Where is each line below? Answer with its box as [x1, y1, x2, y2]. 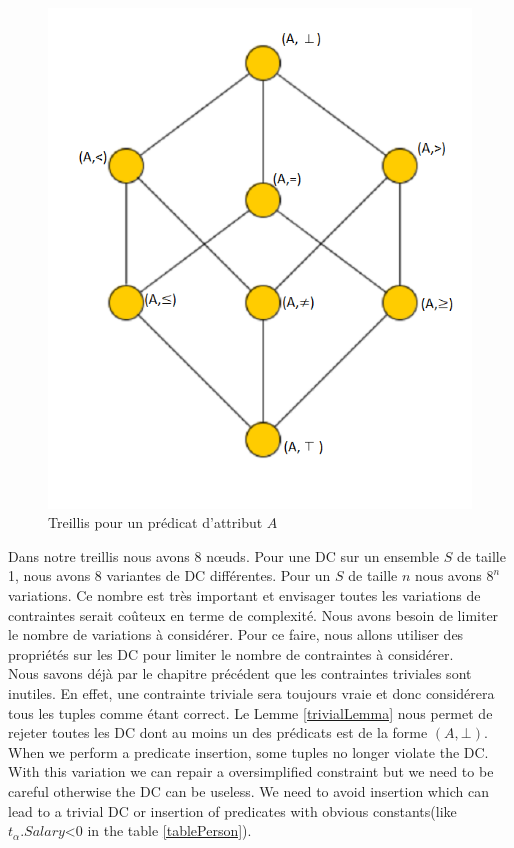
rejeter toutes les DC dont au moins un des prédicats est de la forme [8, 722, 428, 743]
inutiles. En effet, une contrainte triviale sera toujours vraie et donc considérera [8, 682, 495, 703]
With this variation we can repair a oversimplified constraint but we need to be [8, 761, 494, 782]
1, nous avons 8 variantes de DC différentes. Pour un [8, 565, 331, 586]
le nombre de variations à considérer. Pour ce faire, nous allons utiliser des [8, 624, 464, 645]
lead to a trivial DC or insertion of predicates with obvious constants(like [8, 800, 457, 821]
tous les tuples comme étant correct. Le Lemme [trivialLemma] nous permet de [8, 702, 493, 723]
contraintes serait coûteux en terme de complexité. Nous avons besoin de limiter [8, 604, 499, 625]
